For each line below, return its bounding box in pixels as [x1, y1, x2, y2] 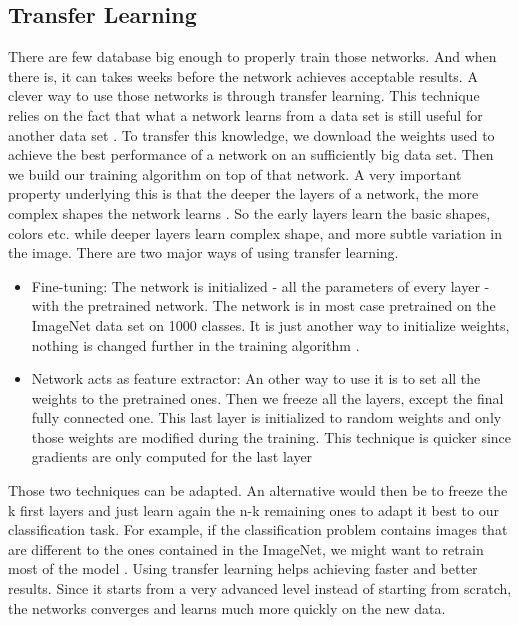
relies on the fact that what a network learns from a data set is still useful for [8, 104, 483, 125]
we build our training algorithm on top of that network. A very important [8, 163, 462, 184]
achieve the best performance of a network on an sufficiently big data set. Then [8, 144, 494, 165]
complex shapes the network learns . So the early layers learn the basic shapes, [8, 202, 491, 223]
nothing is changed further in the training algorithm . [31, 334, 360, 355]
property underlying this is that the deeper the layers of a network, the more [8, 183, 479, 204]
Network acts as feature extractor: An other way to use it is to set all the [31, 368, 481, 389]
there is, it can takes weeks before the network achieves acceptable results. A [8, 65, 478, 86]
